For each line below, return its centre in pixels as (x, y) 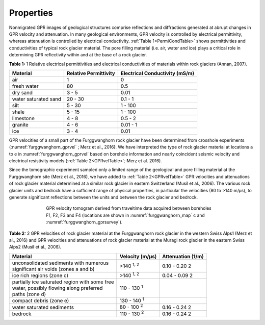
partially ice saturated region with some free (63, 282)
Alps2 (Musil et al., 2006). (35, 247)
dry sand (22, 92)
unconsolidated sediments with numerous (60, 263)
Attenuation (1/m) (183, 256)
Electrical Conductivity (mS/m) (158, 73)
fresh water (25, 86)
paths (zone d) (29, 294)
